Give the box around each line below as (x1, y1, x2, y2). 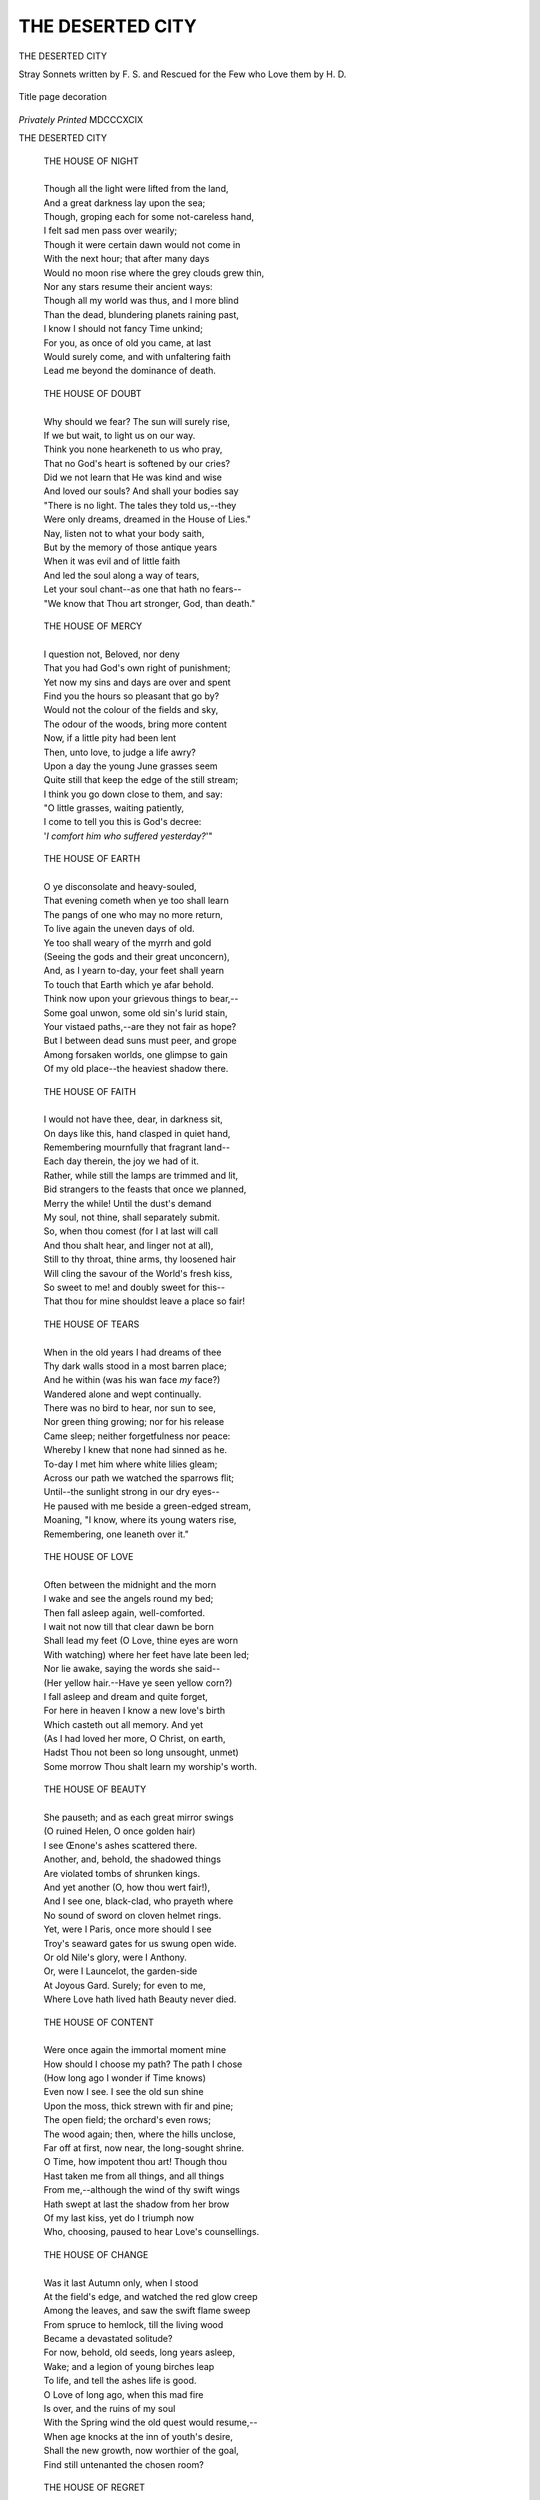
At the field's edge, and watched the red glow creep (43, 2290, 259, 2302)
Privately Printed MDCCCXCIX (18, 113, 144, 125)
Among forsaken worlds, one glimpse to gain (43, 1048, 229, 1060)
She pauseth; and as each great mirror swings (43, 1811, 234, 1824)
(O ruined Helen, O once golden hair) (43, 1825, 196, 1837)
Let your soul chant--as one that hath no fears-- (43, 583, 242, 595)
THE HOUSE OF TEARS (43, 1318, 140, 1330)
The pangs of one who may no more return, (43, 908, 224, 920)
